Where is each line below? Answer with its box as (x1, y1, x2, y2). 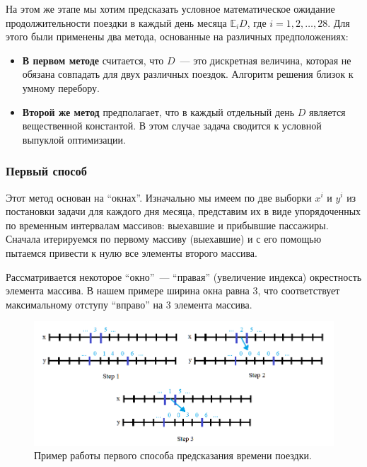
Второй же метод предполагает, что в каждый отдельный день (22, 104, 295, 119)
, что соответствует (257, 283, 340, 298)
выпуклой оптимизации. (22, 132, 126, 146)
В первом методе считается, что (22, 52, 164, 67)
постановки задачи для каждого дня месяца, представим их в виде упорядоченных (6, 204, 361, 219)
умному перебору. (22, 80, 100, 95)
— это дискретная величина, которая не (180, 52, 351, 67)
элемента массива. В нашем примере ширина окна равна (6, 283, 250, 298)
